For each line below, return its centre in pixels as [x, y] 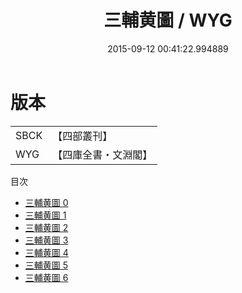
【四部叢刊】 [82, 136]
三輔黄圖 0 [46, 202]
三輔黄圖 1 [45, 215]
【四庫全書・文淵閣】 [102, 154]
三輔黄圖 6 [46, 277]
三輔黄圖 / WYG [168, 20]
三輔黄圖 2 [46, 227]
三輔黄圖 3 [46, 240]
